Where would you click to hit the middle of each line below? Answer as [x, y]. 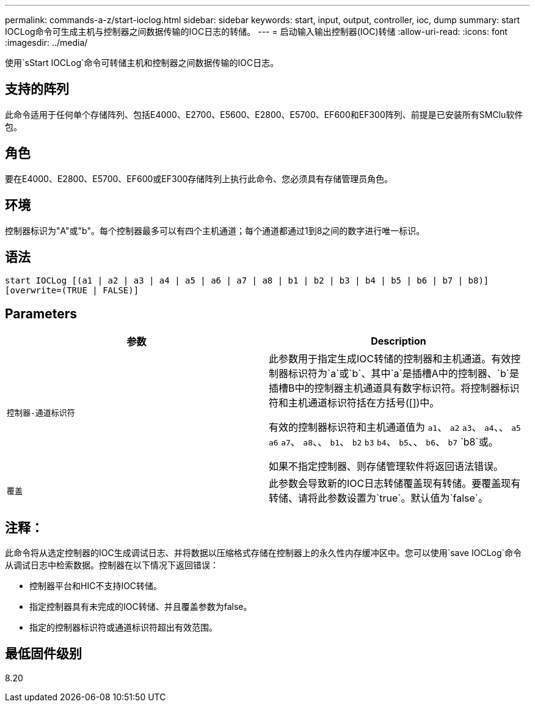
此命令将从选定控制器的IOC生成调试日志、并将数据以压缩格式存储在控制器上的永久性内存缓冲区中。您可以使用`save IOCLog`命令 [264, 553]
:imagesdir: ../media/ [46, 42]
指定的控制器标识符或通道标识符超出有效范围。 [123, 628]
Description [399, 341]
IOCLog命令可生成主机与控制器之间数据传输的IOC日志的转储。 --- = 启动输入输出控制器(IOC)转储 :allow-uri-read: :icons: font [256, 31]
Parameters [41, 313]
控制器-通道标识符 [41, 412]
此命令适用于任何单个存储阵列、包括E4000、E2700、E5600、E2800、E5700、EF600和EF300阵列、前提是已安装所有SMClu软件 [264, 114]
